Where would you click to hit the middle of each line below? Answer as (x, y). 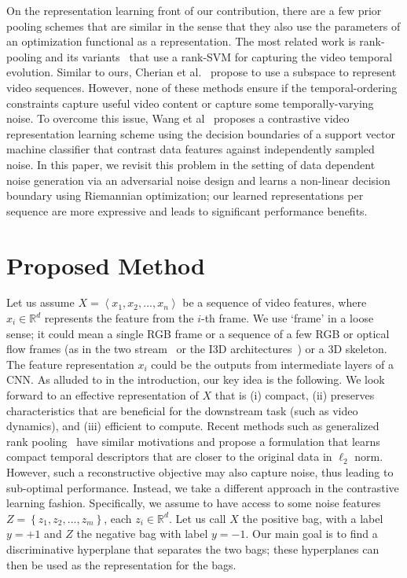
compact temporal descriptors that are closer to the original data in (169, 457)
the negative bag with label (142, 534)
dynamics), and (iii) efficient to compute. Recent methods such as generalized (193, 426)
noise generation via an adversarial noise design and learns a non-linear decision (198, 180)
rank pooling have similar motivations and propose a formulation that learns (193, 441)
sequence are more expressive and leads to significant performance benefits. (187, 210)
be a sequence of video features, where (275, 302)
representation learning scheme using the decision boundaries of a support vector (201, 133)
